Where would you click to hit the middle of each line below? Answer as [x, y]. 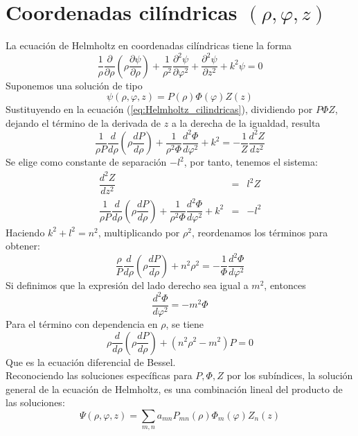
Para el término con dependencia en [82, 323]
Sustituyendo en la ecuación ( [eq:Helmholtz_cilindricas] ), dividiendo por [159, 109]
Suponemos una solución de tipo [74, 85]
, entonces [285, 285]
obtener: [23, 246]
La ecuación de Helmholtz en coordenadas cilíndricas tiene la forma [149, 45]
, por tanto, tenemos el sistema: [251, 162]
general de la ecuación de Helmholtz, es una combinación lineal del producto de [174, 389]
